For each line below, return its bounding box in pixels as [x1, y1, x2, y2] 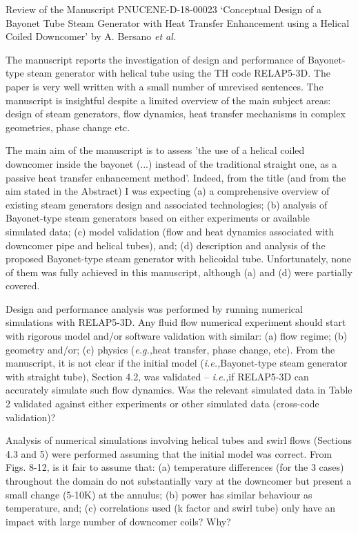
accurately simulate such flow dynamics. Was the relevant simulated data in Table [6, 382, 352, 397]
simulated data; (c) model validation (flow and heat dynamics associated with [6, 224, 335, 238]
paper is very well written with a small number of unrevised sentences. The [6, 79, 324, 93]
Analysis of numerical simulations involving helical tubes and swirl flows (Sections [6, 433, 352, 447]
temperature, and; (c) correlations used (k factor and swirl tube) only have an [6, 501, 336, 515]
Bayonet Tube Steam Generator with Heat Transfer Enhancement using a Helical [6, 15, 350, 30]
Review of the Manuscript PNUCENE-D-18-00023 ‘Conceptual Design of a [6, 2, 321, 16]
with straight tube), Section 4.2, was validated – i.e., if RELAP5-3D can [6, 369, 309, 383]
